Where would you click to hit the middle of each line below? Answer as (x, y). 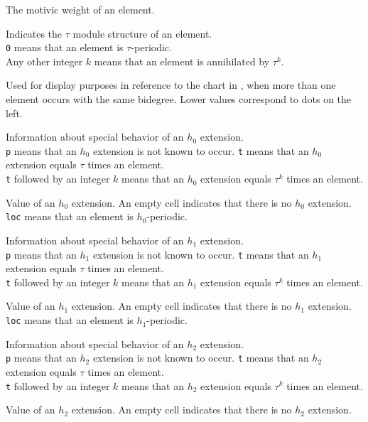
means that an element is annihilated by (182, 61)
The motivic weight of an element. (80, 9)
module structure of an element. (142, 33)
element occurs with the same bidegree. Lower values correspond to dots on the (179, 99)
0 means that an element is (65, 47)
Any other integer (44, 61)
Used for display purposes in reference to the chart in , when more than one (171, 85)
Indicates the (34, 33)
